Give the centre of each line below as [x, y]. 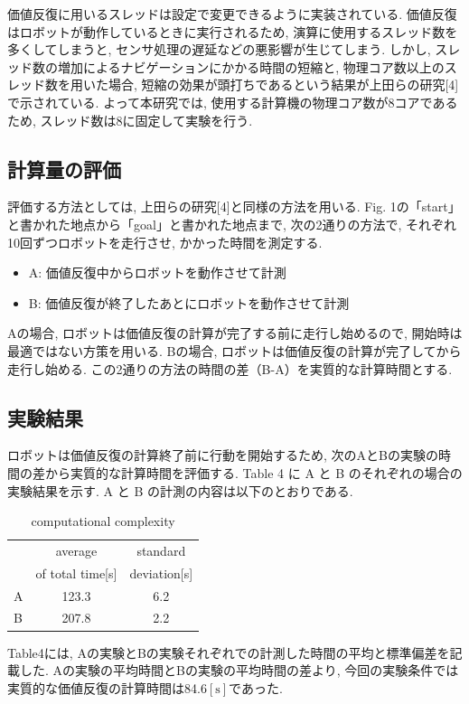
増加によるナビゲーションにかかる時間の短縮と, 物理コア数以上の [251, 66]
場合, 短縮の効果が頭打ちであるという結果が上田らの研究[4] [283, 84]
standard [161, 550]
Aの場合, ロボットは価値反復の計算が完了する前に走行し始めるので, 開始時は [235, 333]
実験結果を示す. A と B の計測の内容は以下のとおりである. [180, 490]
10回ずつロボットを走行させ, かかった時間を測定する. [165, 242]
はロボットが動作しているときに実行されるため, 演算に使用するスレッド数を [233, 31]
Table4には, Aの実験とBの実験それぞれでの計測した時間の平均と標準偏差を [229, 652]
